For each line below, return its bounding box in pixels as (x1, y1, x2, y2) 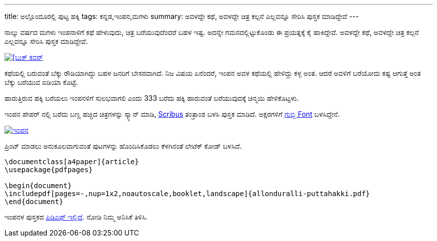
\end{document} (4, 198, 64, 206)
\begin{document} (4, 182, 72, 190)
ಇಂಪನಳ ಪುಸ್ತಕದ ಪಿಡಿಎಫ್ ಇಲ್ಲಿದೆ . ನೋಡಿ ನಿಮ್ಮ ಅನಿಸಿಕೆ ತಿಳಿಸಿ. (4, 213, 148, 221)
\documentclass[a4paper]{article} (4, 158, 139, 166)
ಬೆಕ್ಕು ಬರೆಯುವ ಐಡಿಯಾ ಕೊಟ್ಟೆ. (4, 78, 78, 86)
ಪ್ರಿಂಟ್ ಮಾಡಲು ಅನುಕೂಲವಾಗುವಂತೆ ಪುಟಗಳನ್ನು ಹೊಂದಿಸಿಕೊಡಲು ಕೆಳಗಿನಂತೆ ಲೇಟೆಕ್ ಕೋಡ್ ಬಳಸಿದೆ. (4, 142, 242, 150)
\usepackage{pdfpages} (4, 166, 93, 174)
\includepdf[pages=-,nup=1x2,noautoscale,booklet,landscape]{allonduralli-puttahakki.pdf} (4, 190, 370, 198)
